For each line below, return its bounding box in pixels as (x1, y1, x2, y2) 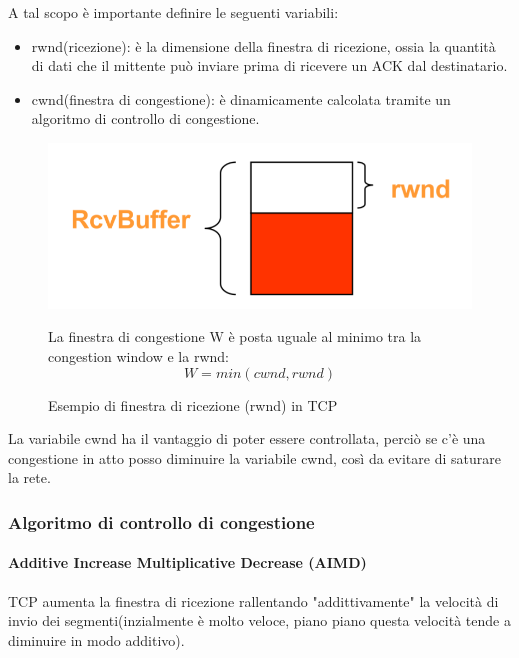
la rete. (8, 467, 51, 488)
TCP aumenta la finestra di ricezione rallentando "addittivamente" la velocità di (8, 590, 499, 611)
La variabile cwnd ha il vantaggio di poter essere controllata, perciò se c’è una (8, 428, 486, 449)
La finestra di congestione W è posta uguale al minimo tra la (48, 326, 422, 347)
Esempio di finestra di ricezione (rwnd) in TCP (48, 394, 338, 415)
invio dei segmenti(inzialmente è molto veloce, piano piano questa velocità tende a (8, 610, 511, 631)
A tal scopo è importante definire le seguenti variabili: (8, 2, 339, 22)
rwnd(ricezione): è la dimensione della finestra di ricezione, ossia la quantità (31, 35, 496, 56)
